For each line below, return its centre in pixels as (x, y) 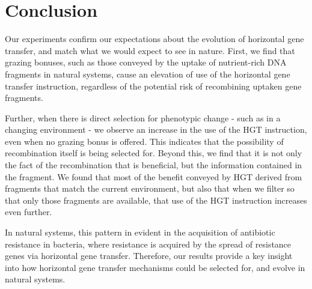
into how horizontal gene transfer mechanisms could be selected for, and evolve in (155, 267)
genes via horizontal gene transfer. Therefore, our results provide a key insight (149, 256)
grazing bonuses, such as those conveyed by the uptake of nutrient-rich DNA (146, 62)
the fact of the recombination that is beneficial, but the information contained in (154, 165)
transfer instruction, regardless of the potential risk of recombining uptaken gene (153, 86)
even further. (29, 212)
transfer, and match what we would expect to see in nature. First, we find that (150, 50)
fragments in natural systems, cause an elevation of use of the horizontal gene (148, 74)
